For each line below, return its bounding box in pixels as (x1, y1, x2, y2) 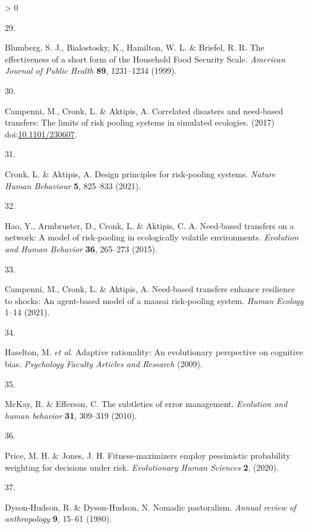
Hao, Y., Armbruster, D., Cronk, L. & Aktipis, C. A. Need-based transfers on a (5, 219, 294, 231)
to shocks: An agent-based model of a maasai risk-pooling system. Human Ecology (5, 294, 304, 306)
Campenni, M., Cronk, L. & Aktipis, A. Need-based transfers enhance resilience (5, 283, 295, 295)
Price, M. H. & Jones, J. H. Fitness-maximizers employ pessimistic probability (5, 449, 291, 462)
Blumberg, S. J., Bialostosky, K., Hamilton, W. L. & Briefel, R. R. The (5, 41, 264, 54)
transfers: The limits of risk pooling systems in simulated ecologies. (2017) (5, 116, 275, 129)
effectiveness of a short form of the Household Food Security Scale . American (5, 52, 285, 65)
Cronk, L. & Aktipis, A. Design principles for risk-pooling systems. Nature (5, 167, 276, 180)
